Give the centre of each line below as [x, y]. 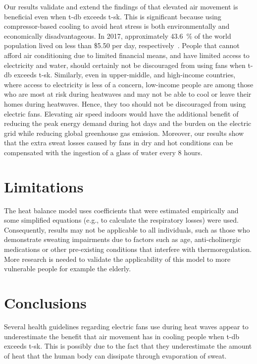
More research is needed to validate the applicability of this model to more [117, 259]
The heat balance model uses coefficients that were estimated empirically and [121, 210]
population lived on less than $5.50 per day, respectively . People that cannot [122, 45]
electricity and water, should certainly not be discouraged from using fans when [125, 65]
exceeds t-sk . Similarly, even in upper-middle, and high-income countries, [125, 75]
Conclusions [45, 302]
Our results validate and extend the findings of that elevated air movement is [121, 6]
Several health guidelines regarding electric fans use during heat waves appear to [126, 326]
